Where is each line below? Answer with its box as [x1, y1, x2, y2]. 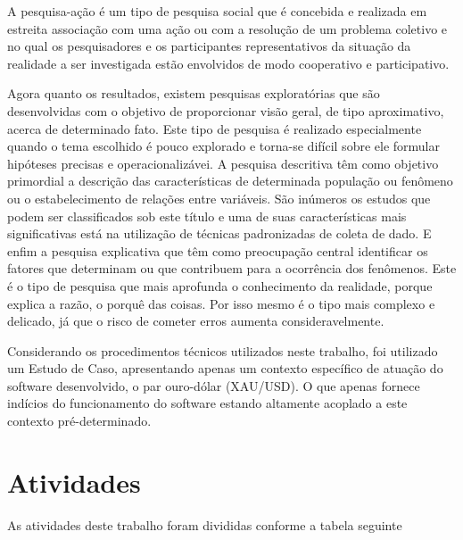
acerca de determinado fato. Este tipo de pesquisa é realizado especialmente [7, 119, 422, 137]
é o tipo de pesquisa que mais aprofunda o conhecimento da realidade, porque [7, 276, 433, 295]
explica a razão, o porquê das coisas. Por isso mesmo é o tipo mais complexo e [7, 294, 435, 312]
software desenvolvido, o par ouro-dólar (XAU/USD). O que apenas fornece [7, 376, 420, 395]
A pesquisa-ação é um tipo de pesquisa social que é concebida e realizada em [7, 2, 427, 20]
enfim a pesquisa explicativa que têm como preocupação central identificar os [7, 241, 428, 260]
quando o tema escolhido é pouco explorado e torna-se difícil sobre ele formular [7, 137, 440, 155]
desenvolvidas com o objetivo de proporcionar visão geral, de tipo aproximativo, [7, 101, 444, 120]
